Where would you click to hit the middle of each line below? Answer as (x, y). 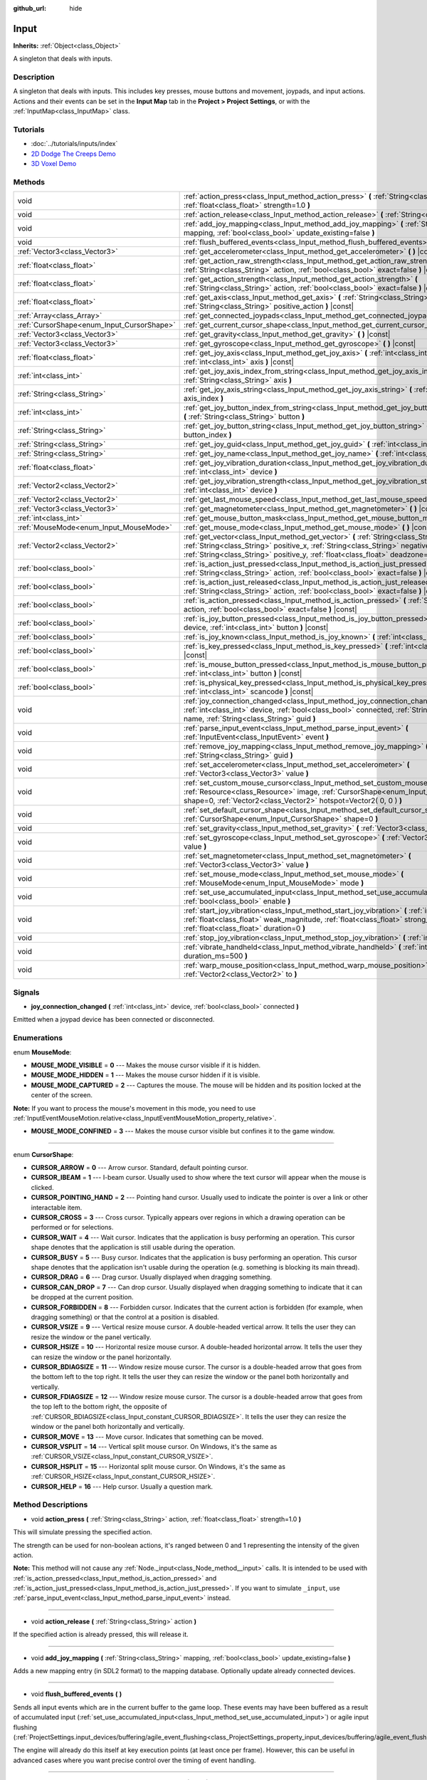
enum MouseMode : (42, 1052)
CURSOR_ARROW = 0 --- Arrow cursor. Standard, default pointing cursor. (139, 1168)
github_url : (30, 8)
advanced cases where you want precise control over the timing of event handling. (135, 1760)
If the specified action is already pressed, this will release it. (101, 1635)
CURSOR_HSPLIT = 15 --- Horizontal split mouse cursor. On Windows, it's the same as (158, 1466)
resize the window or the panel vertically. (91, 1337)
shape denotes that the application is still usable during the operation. (133, 1247)
